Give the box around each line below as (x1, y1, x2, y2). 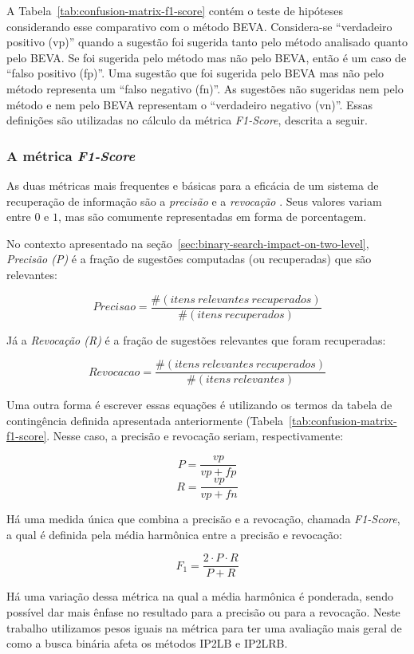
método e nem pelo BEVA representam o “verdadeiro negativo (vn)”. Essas (6, 96, 373, 112)
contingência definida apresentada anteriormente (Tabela (6, 412, 284, 428)
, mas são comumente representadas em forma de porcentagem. (57, 208, 367, 225)
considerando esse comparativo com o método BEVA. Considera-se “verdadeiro (6, 18, 392, 34)
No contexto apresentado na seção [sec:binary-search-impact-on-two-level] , (6, 234, 369, 251)
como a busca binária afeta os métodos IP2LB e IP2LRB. (6, 635, 288, 652)
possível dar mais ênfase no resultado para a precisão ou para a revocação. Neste (6, 604, 400, 620)
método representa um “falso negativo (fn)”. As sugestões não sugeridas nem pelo (6, 80, 404, 97)
